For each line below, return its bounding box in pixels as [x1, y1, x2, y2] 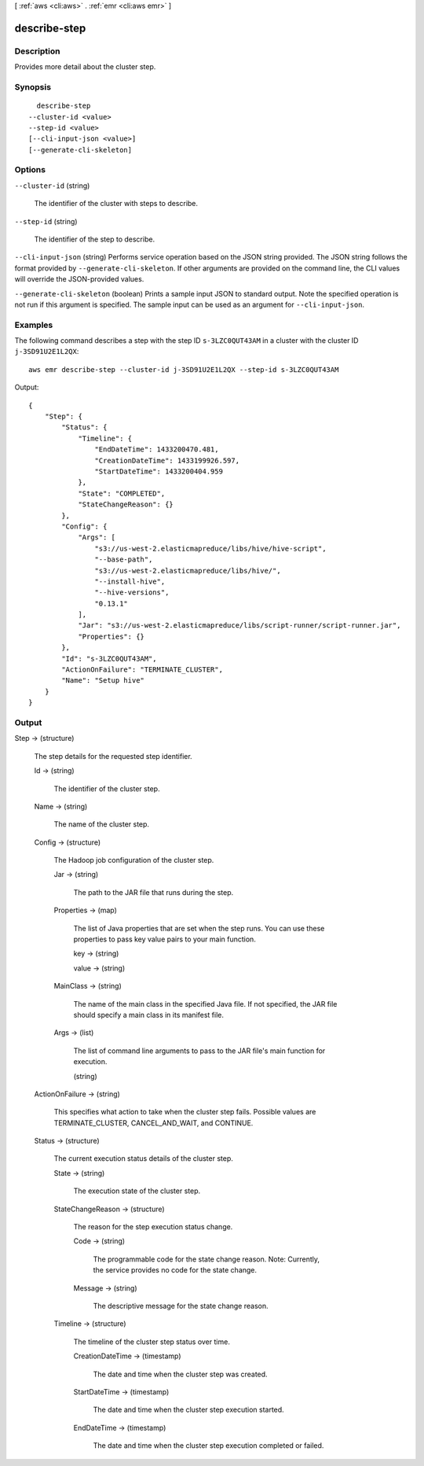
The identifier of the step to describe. [34, 234, 155, 244]
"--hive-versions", [94, 588, 170, 597]
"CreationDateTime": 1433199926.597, [94, 456, 239, 465]
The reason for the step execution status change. [73, 1222, 233, 1232]
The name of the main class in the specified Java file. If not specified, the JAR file [73, 999, 338, 1008]
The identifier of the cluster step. [53, 783, 160, 794]
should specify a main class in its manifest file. [73, 1010, 224, 1019]
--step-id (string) [14, 216, 78, 226]
